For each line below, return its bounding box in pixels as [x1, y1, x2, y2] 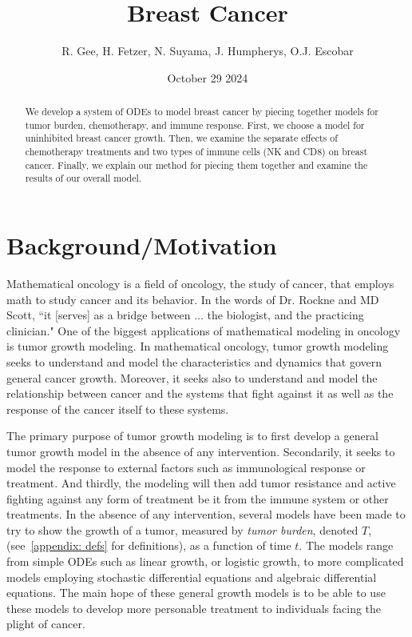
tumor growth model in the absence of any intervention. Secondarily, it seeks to [6, 443, 395, 459]
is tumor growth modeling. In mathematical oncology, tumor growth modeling [6, 338, 389, 355]
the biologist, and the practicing [207, 306, 364, 323]
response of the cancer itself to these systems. [6, 400, 229, 417]
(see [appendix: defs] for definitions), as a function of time [6, 537, 291, 554]
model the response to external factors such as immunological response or [6, 459, 366, 475]
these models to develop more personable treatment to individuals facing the [6, 599, 382, 616]
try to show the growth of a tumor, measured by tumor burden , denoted [6, 521, 359, 538]
